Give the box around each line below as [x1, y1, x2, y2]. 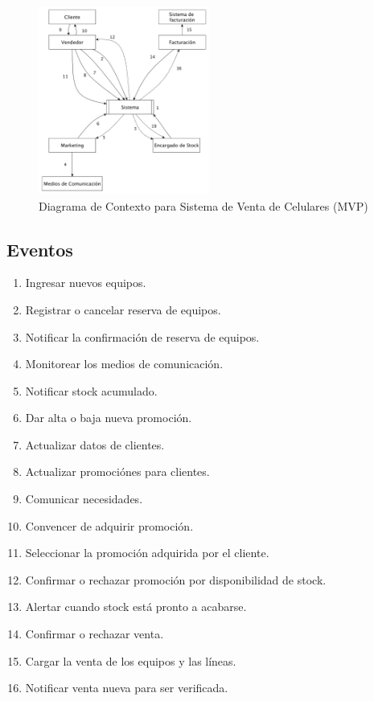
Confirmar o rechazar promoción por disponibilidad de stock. [25, 571, 327, 588]
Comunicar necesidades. [25, 490, 143, 507]
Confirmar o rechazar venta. [25, 625, 164, 642]
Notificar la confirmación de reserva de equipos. [25, 328, 260, 345]
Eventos [6, 236, 73, 261]
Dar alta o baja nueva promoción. [25, 409, 192, 426]
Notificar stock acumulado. [25, 382, 158, 399]
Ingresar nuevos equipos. [25, 274, 146, 291]
